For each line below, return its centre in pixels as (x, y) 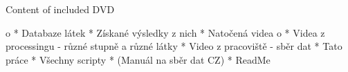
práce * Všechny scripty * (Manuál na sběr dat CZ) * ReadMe (138, 59)
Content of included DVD (60, 9)
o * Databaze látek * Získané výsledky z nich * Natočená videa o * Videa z (165, 32)
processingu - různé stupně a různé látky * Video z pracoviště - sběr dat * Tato (174, 46)
